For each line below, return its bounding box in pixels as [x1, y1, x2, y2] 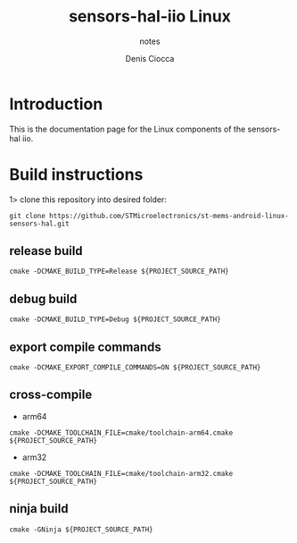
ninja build [9, 501, 69, 516]
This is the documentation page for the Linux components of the [9, 123, 246, 134]
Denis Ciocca [125, 53, 175, 64]
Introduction [9, 94, 103, 114]
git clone [9, 211, 46, 220]
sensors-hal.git [9, 219, 70, 228]
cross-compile [9, 387, 93, 403]
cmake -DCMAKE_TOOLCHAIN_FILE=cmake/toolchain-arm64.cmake [9, 428, 234, 437]
